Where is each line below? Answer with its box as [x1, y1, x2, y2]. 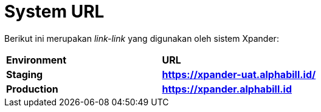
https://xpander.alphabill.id [162, 82, 292, 95]
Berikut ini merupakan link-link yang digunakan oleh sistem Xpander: [4, 33, 279, 44]
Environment [6, 53, 67, 66]
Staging [6, 68, 43, 81]
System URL [4, 1, 105, 22]
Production [6, 82, 58, 95]
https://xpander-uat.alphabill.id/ [162, 68, 316, 81]
